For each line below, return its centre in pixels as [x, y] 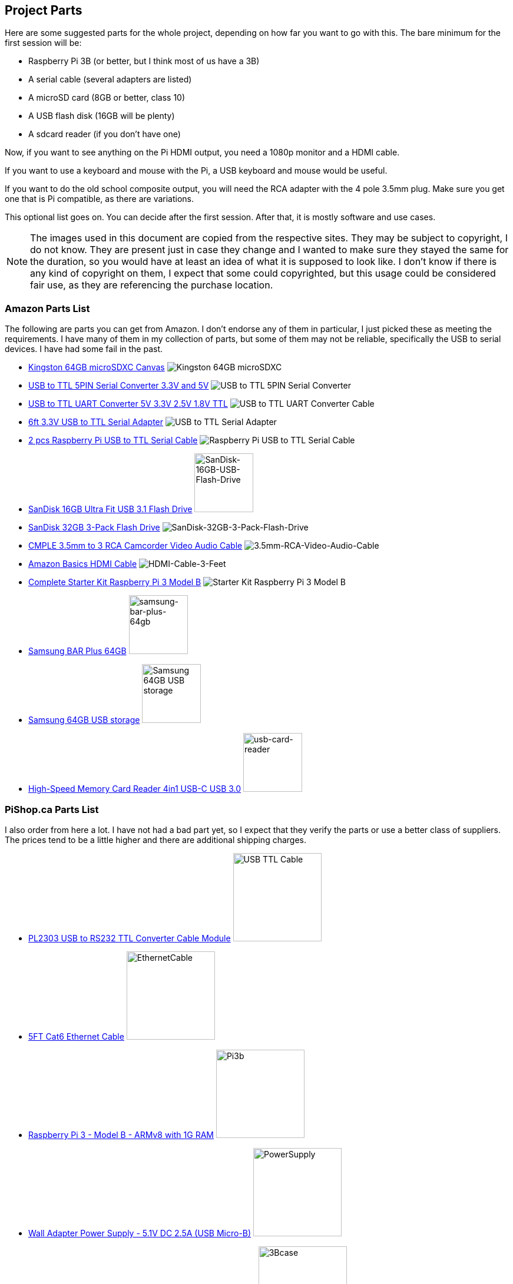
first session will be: [43, 43]
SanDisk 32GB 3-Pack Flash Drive [94, 527]
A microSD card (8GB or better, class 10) [107, 98]
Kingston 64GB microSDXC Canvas [97, 367]
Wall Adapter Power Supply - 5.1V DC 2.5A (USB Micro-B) [140, 1233]
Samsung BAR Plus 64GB [77, 651]
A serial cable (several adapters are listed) [110, 79]
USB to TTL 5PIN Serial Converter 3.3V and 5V [119, 386]
